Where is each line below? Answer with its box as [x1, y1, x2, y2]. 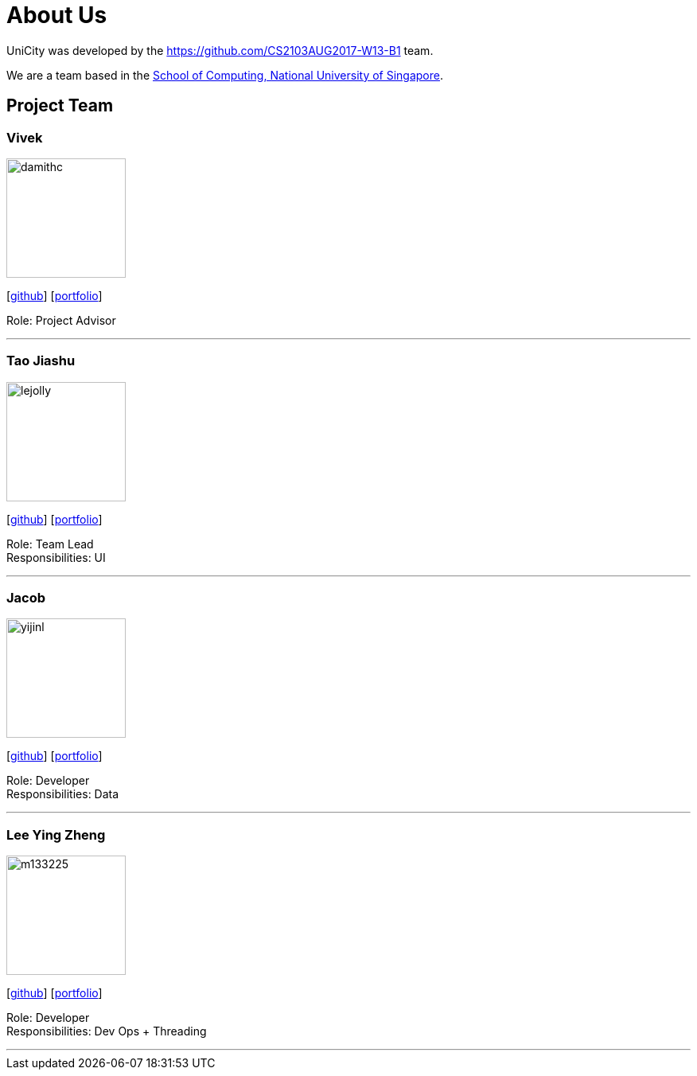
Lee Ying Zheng [6, 826, 106, 843]
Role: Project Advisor [6, 313, 116, 327]
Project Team [6, 96, 114, 116]
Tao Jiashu [6, 353, 76, 369]
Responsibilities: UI [6, 550, 106, 564]
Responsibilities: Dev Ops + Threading [6, 1024, 207, 1039]
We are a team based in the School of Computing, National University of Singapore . [6, 68, 444, 82]
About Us [6, 2, 107, 29]
